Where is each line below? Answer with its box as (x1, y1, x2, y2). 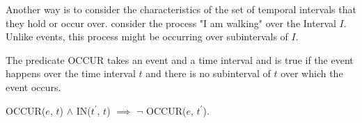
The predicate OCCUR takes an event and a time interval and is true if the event (6, 52, 354, 67)
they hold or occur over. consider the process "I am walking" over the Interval (6, 15, 336, 30)
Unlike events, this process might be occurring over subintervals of (6, 29, 288, 44)
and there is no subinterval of (145, 66, 271, 81)
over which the (281, 66, 343, 81)
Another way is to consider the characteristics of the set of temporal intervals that (6, 2, 356, 16)
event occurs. (6, 79, 61, 94)
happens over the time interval (6, 66, 136, 81)
